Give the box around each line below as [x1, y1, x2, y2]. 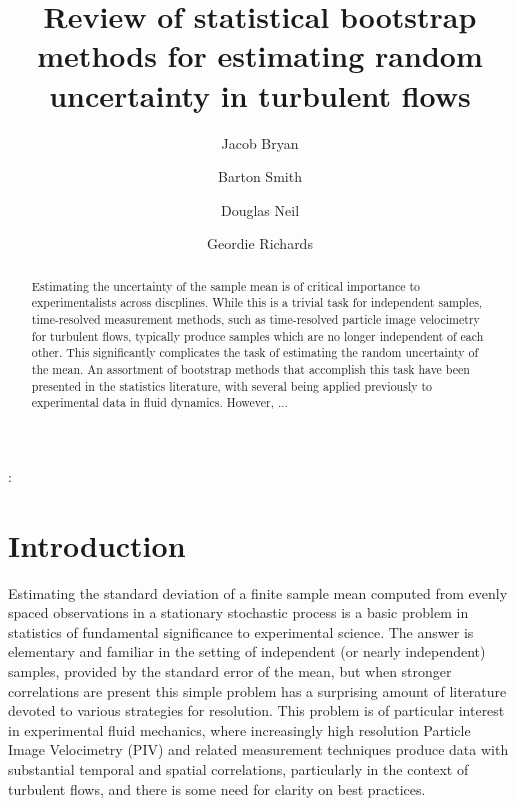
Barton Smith [218, 166, 302, 187]
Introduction [8, 524, 186, 565]
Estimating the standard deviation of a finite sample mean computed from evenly [8, 582, 508, 603]
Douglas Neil [220, 199, 300, 220]
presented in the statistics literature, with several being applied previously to [31, 377, 433, 394]
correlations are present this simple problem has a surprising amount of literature [8, 680, 507, 701]
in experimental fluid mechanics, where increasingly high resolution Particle [8, 719, 471, 740]
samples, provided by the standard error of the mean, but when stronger [8, 661, 452, 682]
